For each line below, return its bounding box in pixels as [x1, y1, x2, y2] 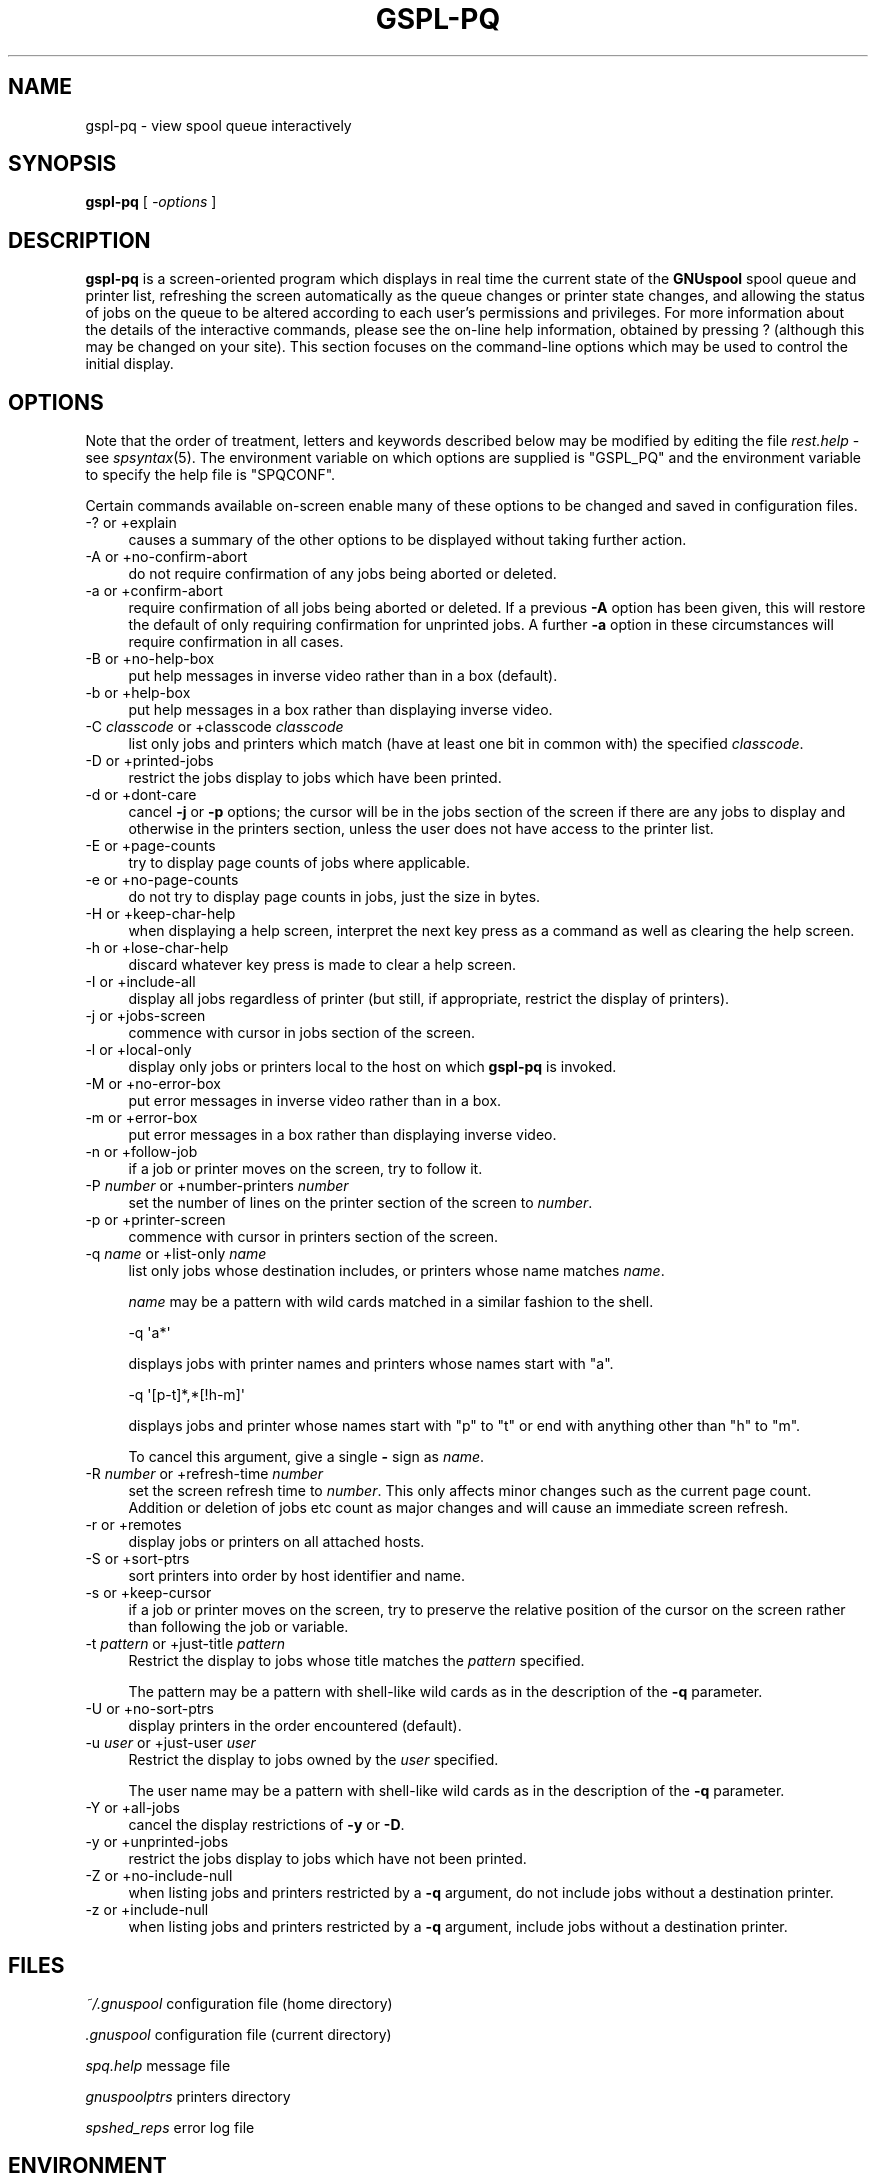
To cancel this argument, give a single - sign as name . [128, 1448, 485, 1466]
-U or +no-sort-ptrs [85, 1700, 214, 1718]
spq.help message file [85, 2056, 231, 2074]
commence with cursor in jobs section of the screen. [128, 1024, 475, 1042]
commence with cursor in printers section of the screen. [128, 1228, 499, 1246]
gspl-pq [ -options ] [85, 193, 217, 211]
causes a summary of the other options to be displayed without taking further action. [128, 531, 687, 549]
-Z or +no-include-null [85, 1867, 233, 1885]
